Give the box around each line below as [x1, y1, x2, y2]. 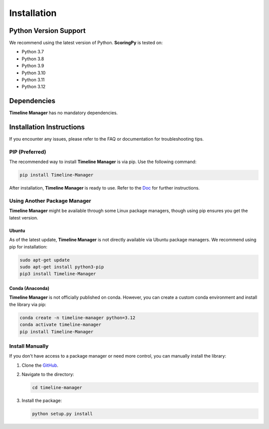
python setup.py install [32, 411, 93, 417]
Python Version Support [9, 26, 86, 35]
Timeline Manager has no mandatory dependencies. [9, 110, 118, 116]
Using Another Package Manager [9, 198, 92, 205]
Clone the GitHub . [21, 362, 59, 368]
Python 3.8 [21, 55, 44, 62]
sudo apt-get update [19, 257, 70, 263]
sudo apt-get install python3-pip [19, 264, 104, 270]
